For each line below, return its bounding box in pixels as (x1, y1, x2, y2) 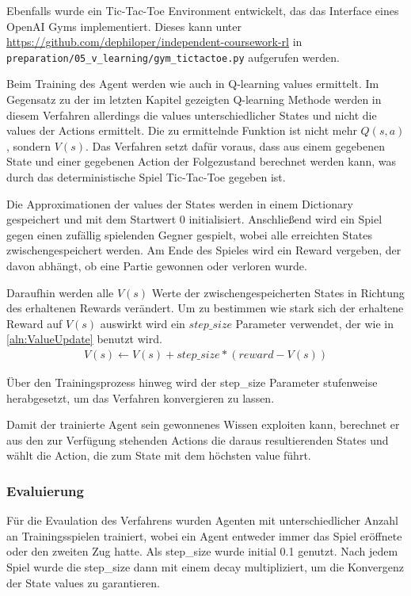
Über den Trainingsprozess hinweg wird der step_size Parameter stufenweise (6, 373, 378, 390)
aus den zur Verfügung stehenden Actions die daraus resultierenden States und (6, 431, 389, 448)
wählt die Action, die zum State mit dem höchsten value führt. (6, 447, 311, 464)
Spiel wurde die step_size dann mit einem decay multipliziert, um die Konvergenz (6, 558, 404, 575)
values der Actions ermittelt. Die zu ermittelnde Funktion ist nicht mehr (6, 122, 357, 139)
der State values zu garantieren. (6, 574, 160, 590)
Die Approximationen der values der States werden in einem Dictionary (6, 195, 353, 212)
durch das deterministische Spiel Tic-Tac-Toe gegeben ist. (6, 169, 286, 185)
